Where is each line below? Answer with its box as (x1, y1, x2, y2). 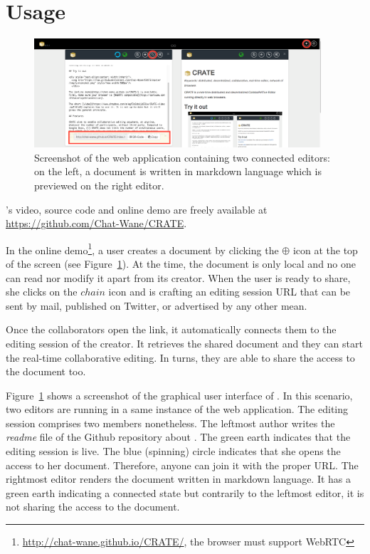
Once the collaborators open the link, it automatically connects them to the (6, 322, 337, 337)
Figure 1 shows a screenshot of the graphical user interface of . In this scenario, (6, 387, 353, 402)
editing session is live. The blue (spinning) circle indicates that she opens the (6, 444, 341, 459)
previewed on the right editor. (34, 177, 164, 192)
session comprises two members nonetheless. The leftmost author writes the (6, 415, 335, 430)
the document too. (6, 364, 86, 379)
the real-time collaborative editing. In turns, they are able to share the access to (6, 350, 355, 365)
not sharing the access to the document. (6, 499, 180, 514)
